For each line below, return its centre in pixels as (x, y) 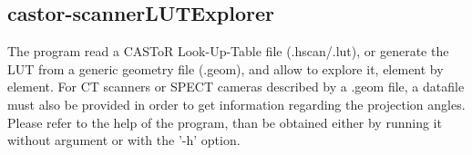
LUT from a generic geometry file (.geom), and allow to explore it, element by (226, 68)
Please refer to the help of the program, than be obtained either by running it (225, 122)
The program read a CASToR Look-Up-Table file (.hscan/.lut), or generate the (228, 51)
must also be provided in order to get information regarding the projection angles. (236, 104)
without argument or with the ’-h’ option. (124, 140)
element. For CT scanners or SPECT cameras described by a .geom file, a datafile (236, 87)
